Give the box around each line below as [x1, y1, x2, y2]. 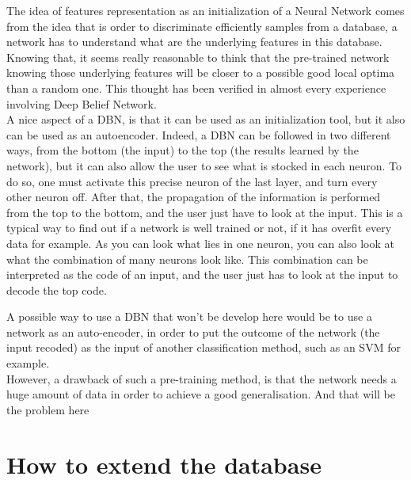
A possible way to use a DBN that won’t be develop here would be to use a [6, 308, 372, 325]
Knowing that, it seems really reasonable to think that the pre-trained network [6, 48, 390, 65]
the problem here [6, 401, 89, 417]
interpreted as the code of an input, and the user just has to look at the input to [6, 266, 398, 283]
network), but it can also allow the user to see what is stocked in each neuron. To [6, 157, 401, 173]
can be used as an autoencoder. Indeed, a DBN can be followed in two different [6, 126, 391, 143]
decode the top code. [6, 281, 107, 298]
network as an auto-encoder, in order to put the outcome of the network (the [6, 323, 380, 340]
